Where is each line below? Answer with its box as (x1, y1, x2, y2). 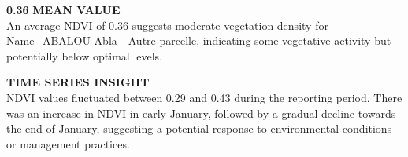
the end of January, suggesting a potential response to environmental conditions (6, 120, 392, 137)
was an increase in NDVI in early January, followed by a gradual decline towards (6, 104, 396, 121)
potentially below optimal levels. (6, 47, 163, 64)
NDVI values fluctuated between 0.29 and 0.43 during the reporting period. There (6, 89, 402, 105)
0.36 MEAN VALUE (6, 2, 121, 17)
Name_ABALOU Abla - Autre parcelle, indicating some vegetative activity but (6, 32, 391, 49)
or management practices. (6, 135, 130, 152)
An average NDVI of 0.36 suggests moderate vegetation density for (6, 16, 328, 33)
